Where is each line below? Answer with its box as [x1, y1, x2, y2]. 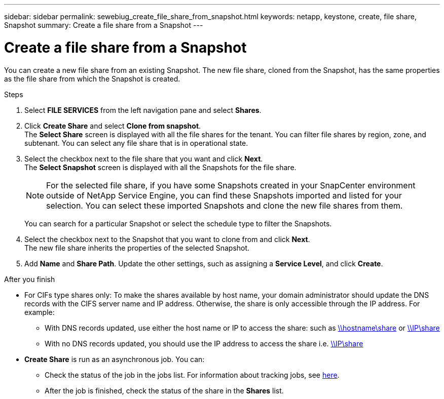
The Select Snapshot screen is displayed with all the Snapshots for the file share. [24, 163, 297, 172]
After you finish [4, 274, 55, 284]
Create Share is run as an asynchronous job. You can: [24, 354, 205, 364]
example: [24, 307, 55, 316]
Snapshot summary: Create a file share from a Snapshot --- [4, 21, 203, 29]
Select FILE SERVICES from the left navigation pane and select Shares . [24, 105, 262, 114]
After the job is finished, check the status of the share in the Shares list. [45, 386, 284, 395]
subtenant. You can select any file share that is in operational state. [24, 138, 248, 147]
